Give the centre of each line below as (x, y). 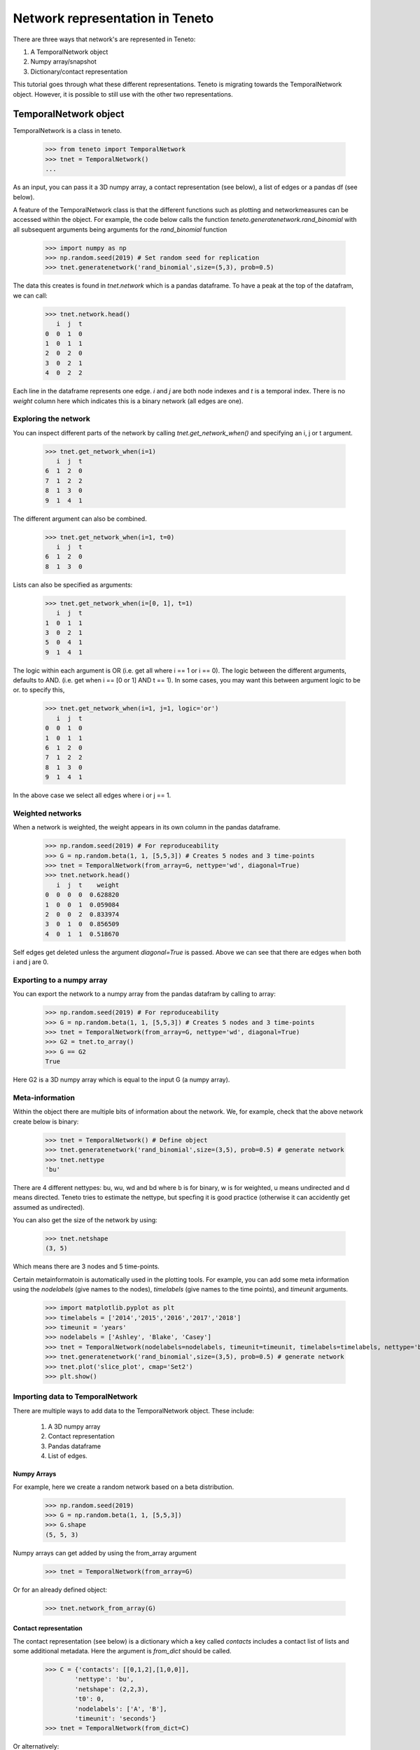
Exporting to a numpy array (60, 980)
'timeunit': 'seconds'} (115, 1719)
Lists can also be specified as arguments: (73, 584)
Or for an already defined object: (60, 1590)
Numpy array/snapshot (64, 62)
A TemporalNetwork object (69, 52)
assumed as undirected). (49, 1207)
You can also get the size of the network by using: (85, 1220)
